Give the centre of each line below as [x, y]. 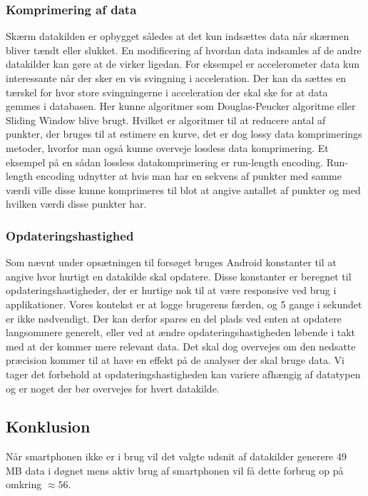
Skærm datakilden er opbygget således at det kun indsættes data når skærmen [178, 36]
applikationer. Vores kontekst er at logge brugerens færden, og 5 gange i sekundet [184, 304]
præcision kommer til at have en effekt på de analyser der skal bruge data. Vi [175, 360]
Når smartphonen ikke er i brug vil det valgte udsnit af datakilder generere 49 [177, 456]
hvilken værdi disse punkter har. [76, 204]
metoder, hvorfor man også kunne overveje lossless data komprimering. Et [167, 147]
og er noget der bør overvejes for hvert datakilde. [113, 388]
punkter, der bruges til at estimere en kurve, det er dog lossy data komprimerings [184, 134]
